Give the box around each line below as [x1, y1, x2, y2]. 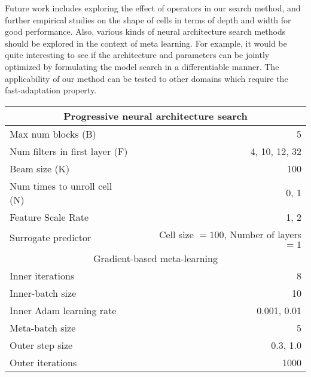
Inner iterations [10, 268, 75, 282]
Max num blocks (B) [10, 126, 96, 141]
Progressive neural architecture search [63, 108, 248, 123]
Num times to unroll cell [10, 178, 112, 193]
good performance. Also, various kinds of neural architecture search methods [5, 25, 286, 38]
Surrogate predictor [10, 230, 92, 245]
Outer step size [10, 338, 73, 352]
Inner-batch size [10, 285, 77, 300]
